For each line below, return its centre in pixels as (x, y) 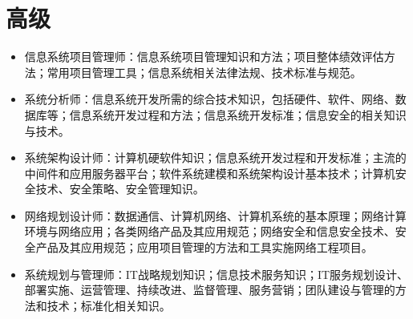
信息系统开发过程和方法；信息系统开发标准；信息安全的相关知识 (238, 114)
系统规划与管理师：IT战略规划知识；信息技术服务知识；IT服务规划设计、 (217, 274)
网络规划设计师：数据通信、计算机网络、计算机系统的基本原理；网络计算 (215, 215)
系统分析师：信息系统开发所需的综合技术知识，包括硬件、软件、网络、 (210, 99)
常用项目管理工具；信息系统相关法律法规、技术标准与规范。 (204, 72)
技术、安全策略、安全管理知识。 (120, 189)
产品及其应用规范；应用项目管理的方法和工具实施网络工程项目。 (204, 247)
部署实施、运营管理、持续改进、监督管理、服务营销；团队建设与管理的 (210, 290)
